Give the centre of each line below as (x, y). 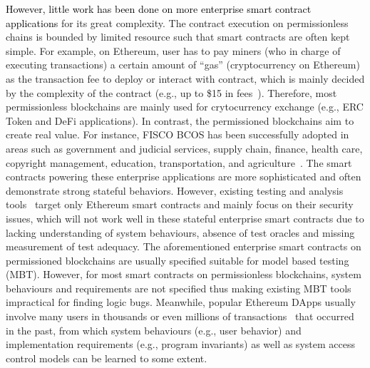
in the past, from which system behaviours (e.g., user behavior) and (154, 330)
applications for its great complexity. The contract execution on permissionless (177, 22)
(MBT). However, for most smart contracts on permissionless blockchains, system (184, 274)
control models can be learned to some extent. (107, 358)
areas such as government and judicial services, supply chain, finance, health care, (184, 148)
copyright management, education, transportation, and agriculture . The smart (179, 162)
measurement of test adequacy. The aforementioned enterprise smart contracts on (184, 246)
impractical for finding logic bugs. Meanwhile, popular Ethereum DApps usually (181, 302)
